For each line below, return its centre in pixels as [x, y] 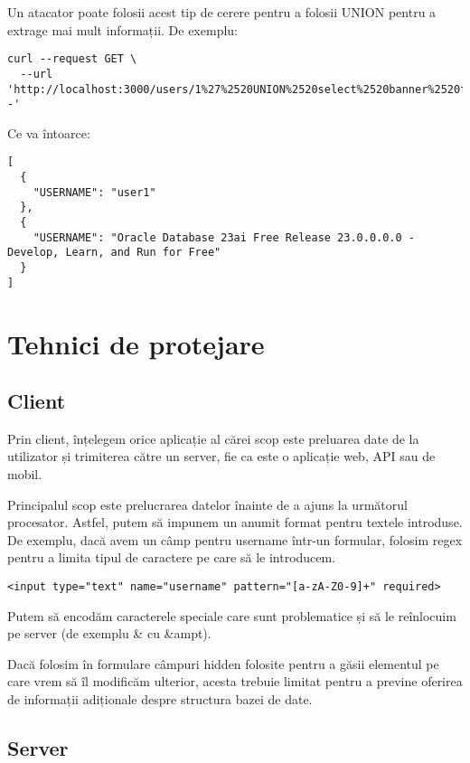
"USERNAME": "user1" [94, 192]
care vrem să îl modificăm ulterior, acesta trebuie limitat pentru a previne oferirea [235, 681]
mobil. [25, 474]
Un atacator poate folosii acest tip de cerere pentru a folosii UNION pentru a [222, 12]
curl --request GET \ [72, 59]
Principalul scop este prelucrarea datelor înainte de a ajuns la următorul [207, 504]
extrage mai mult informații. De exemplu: [122, 29]
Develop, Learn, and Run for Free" [114, 253]
